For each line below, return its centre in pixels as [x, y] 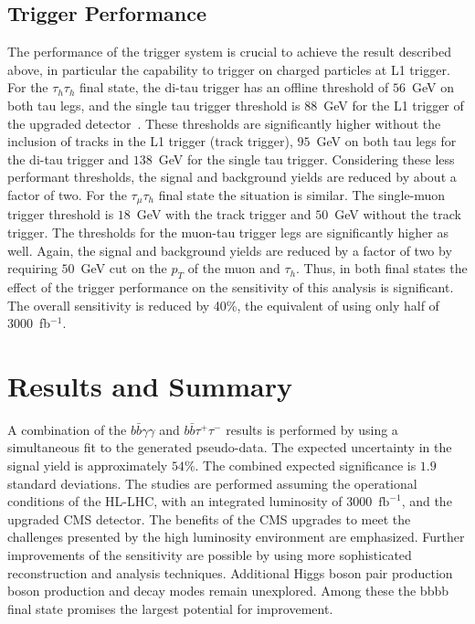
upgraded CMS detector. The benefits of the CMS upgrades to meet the [209, 518]
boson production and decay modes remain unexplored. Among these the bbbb [228, 591]
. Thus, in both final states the [382, 268]
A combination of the [67, 429]
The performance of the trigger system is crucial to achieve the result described [229, 52]
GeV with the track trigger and [224, 214]
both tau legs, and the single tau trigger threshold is [154, 105]
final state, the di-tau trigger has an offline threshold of [234, 87]
